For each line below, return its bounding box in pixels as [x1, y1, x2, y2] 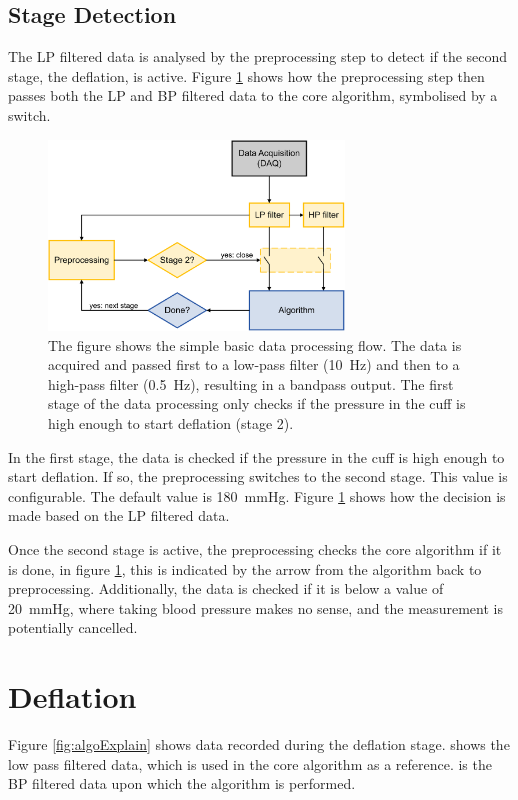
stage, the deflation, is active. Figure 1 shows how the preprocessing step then [8, 65, 485, 86]
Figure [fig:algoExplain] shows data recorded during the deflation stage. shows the [8, 734, 510, 755]
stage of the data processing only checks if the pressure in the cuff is [48, 393, 466, 414]
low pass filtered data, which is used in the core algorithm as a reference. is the [8, 753, 492, 774]
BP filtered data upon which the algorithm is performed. [8, 773, 356, 794]
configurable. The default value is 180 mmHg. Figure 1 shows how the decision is [8, 485, 506, 506]
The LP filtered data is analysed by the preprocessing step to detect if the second [8, 46, 508, 67]
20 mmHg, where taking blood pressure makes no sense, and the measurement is [8, 597, 503, 618]
